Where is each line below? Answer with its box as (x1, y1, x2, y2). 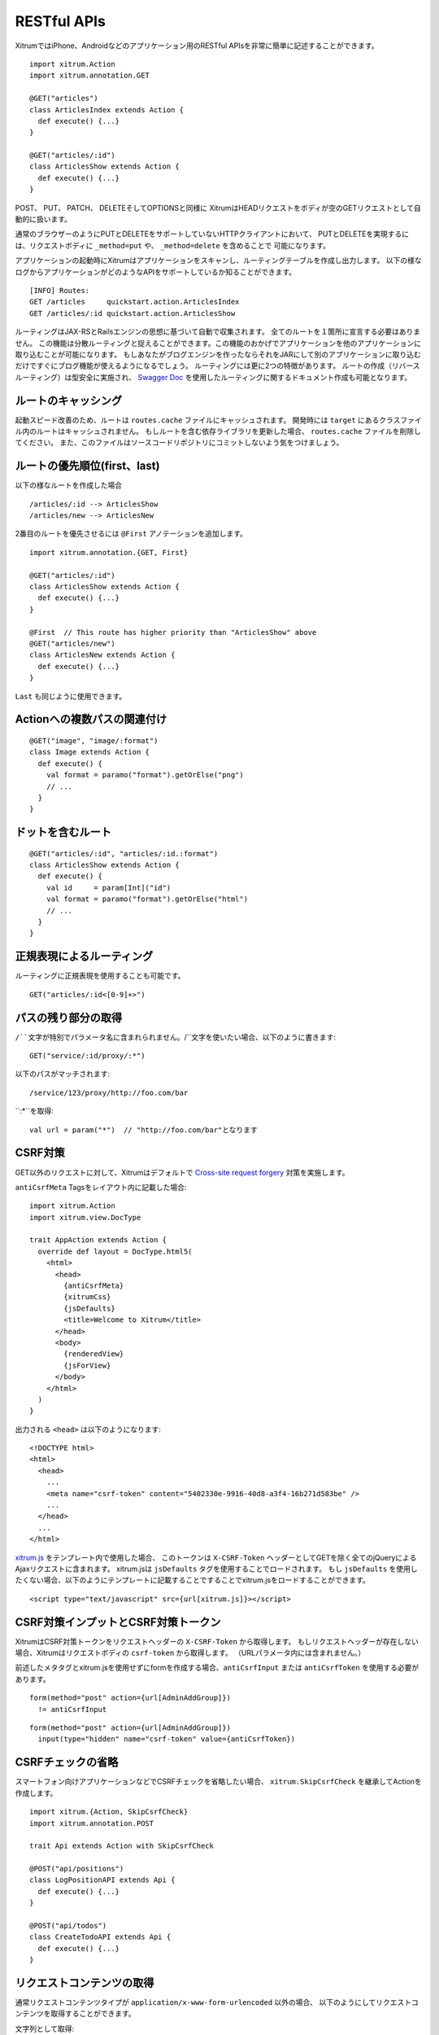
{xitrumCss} (63, 1293, 111, 1302)
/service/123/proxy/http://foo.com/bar (29, 1088, 189, 1097)
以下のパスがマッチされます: (15, 1069, 111, 1079)
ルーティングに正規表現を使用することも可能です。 (15, 971, 185, 981)
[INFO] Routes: (29, 286, 90, 295)
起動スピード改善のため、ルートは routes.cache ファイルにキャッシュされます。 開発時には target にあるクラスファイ (15, 415, 422, 425)
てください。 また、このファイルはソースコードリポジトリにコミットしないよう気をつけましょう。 (15, 438, 344, 448)
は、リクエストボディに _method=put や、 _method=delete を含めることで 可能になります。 (15, 240, 331, 250)
